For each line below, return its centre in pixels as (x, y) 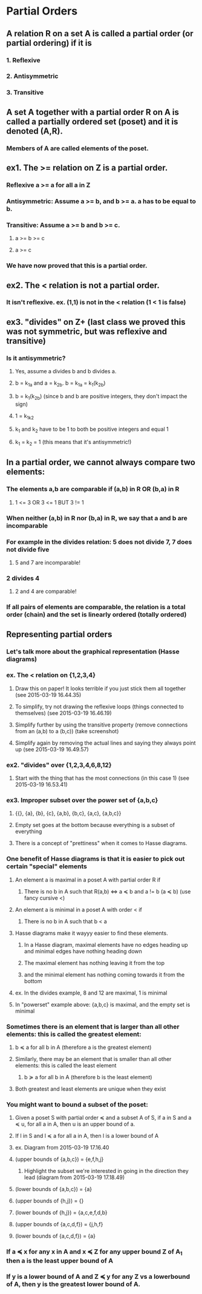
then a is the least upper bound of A (60, 1261)
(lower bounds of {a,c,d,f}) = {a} (55, 1236)
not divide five (28, 549)
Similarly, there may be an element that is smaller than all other (93, 1059)
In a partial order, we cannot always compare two (101, 462)
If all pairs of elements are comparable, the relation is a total (96, 607)
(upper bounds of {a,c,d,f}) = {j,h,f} (59, 1224)
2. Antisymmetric (32, 76)
